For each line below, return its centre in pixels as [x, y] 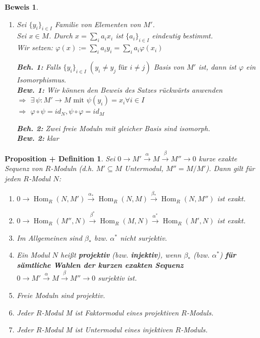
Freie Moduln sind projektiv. [61, 295]
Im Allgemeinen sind [49, 237]
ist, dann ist [217, 66]
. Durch [61, 36]
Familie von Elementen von [98, 24]
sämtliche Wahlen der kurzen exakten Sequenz [100, 265]
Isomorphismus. [41, 79]
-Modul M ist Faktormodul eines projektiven [110, 312]
